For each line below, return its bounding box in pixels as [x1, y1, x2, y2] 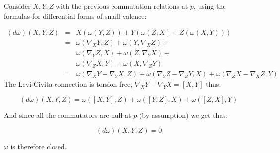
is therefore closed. [10, 141, 67, 151]
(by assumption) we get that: [139, 110, 227, 120]
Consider [4, 1, 31, 11]
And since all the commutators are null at [4, 110, 131, 120]
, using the [193, 1, 226, 11]
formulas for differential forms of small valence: [4, 10, 147, 21]
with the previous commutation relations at [56, 1, 188, 11]
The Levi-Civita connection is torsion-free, [4, 79, 133, 89]
